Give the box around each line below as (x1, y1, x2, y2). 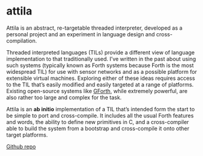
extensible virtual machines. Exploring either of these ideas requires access (6, 74, 195, 82)
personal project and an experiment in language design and (6, 30, 155, 37)
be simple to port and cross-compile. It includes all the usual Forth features (6, 112, 194, 119)
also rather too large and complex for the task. (6, 94, 122, 101)
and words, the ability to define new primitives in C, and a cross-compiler (6, 118, 189, 125)
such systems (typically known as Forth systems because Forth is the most (6, 62, 194, 69)
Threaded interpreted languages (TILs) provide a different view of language (6, 48, 195, 56)
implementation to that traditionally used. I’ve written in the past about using (6, 55, 196, 62)
